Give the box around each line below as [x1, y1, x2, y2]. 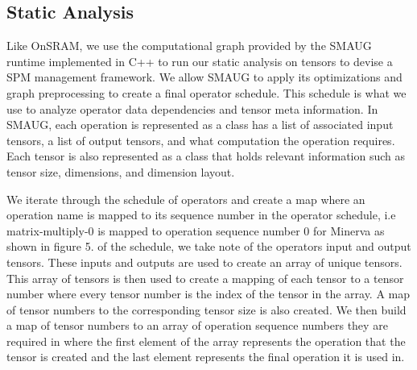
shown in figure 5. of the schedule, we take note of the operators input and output [6, 238, 411, 255]
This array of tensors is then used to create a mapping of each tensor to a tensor [6, 269, 404, 286]
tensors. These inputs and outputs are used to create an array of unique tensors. [6, 253, 403, 270]
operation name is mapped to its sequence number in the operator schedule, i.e [6, 206, 396, 223]
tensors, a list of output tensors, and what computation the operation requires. [6, 131, 395, 148]
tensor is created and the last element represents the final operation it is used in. [6, 348, 405, 365]
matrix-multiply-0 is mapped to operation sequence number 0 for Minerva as [6, 222, 385, 239]
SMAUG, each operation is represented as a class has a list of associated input [6, 116, 394, 133]
